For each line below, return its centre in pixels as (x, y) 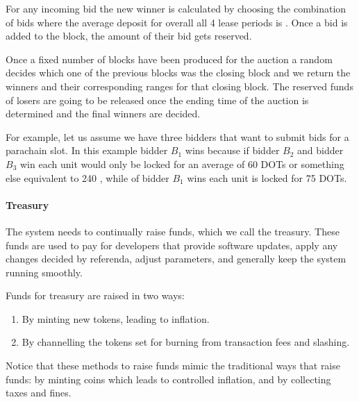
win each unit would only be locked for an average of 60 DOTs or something (182, 164)
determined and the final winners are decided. (103, 114)
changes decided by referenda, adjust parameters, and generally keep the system (176, 259)
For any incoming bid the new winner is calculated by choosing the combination (176, 8)
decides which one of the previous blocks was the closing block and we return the (178, 73)
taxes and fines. (39, 393)
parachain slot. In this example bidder (87, 150)
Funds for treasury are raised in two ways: (95, 295)
